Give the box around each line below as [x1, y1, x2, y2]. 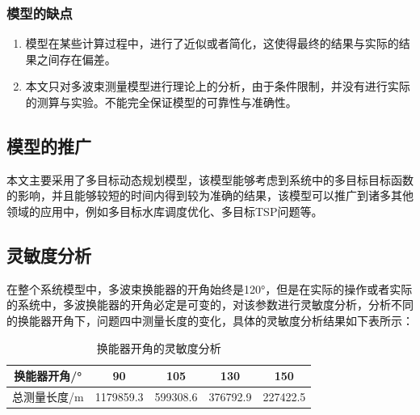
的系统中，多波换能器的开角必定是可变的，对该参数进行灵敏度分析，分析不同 [6, 296, 414, 313]
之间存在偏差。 [36, 50, 116, 67]
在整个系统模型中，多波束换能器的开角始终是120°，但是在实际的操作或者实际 [6, 280, 413, 297]
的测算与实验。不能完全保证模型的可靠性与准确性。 [25, 94, 297, 110]
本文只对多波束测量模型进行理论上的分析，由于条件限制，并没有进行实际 [25, 78, 410, 95]
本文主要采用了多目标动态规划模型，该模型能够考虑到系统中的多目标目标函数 [6, 171, 414, 188]
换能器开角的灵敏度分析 [96, 339, 221, 356]
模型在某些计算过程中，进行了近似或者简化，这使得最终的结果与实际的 [25, 35, 399, 52]
